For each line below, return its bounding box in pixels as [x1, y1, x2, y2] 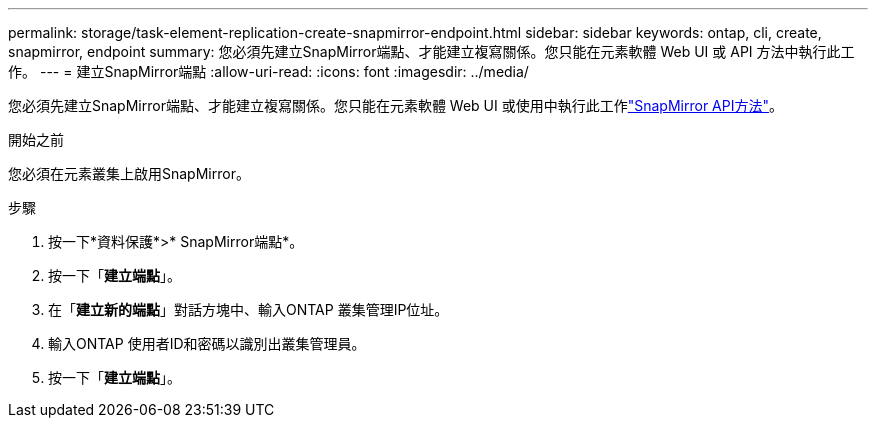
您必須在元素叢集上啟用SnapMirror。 [8, 165, 250, 182]
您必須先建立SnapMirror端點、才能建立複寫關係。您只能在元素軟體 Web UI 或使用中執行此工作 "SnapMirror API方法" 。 [8, 97, 783, 114]
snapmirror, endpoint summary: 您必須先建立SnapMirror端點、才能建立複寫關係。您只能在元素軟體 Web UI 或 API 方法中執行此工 [8, 43, 855, 60]
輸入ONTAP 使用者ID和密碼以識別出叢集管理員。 [48, 335, 366, 352]
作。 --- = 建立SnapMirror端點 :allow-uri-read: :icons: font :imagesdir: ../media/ [8, 63, 529, 80]
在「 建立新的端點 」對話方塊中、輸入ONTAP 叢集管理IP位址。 [48, 301, 449, 318]
